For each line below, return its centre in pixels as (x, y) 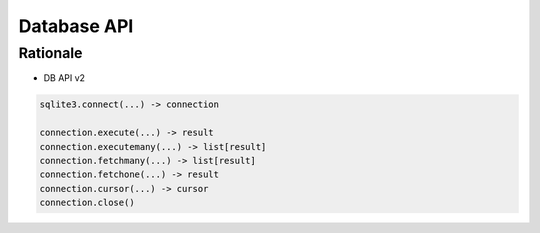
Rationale (50, 53)
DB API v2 (64, 78)
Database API (76, 26)
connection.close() (87, 203)
